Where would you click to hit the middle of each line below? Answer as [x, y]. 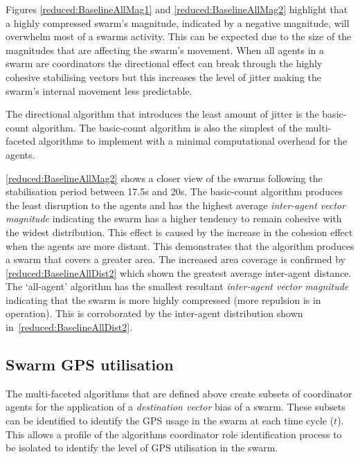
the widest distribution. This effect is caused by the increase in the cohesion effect [179, 232]
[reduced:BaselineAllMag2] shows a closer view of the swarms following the [164, 178]
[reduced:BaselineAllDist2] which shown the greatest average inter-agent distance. [179, 272]
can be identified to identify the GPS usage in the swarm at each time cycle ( [170, 421]
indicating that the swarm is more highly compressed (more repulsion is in [163, 299]
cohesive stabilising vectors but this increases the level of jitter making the [164, 76]
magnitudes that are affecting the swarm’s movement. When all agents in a [165, 49]
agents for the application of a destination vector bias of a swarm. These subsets [175, 407]
